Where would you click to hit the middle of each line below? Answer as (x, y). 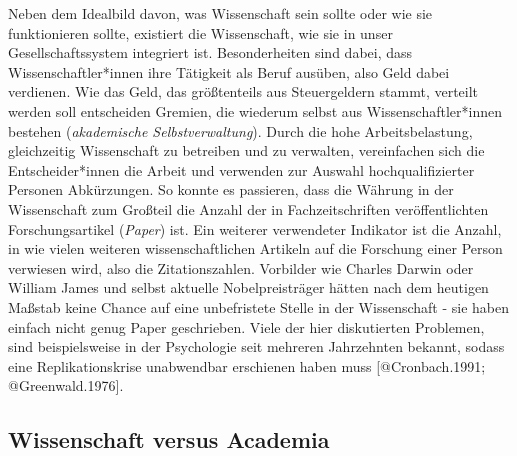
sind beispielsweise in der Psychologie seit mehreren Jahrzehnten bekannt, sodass (256, 346)
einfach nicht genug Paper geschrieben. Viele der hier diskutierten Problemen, (246, 326)
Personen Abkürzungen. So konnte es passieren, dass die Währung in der (231, 189)
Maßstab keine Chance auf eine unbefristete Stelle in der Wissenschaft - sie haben (259, 306)
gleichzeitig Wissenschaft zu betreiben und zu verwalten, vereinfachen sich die (246, 150)
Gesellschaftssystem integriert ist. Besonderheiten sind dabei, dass (210, 52)
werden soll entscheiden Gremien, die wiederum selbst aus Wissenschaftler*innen (255, 110)
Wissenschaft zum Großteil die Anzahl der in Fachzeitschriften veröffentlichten (248, 208)
